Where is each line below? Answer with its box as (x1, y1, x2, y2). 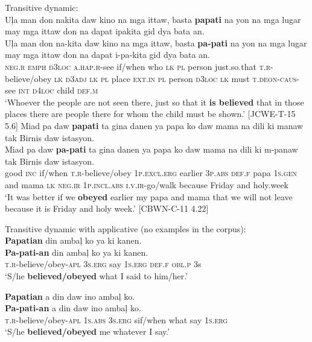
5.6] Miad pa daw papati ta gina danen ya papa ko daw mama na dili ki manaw (5, 119, 304, 131)
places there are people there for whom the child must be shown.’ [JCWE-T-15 (5, 107, 296, 120)
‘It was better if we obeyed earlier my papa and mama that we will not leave (5, 190, 293, 203)
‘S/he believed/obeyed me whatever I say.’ (5, 325, 170, 338)
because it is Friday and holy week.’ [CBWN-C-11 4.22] (5, 202, 209, 215)
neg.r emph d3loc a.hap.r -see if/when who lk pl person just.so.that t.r (5, 60, 271, 72)
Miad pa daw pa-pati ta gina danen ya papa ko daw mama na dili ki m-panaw (5, 143, 298, 156)
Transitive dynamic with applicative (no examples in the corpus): (5, 222, 246, 235)
